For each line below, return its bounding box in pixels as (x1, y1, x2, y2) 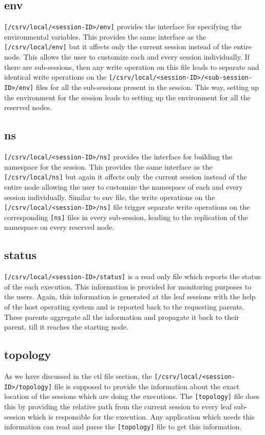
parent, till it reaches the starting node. (4, 321, 128, 332)
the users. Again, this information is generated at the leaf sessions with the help (4, 291, 256, 302)
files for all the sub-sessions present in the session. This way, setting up (35, 81, 259, 92)
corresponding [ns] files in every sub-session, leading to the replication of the (4, 211, 248, 222)
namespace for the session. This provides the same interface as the (4, 161, 213, 172)
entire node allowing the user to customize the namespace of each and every (4, 181, 243, 192)
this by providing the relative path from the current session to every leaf (4, 401, 232, 411)
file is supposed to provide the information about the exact (54, 380, 240, 391)
